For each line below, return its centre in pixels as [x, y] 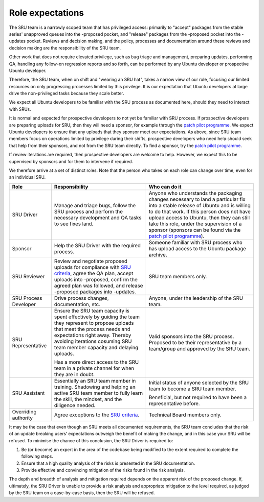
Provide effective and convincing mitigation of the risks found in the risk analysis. [103, 470]
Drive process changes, [81, 298]
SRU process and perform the [88, 212]
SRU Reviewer [28, 276]
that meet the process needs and [92, 329]
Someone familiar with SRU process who [196, 242]
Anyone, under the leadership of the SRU [196, 298]
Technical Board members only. [185, 415]
